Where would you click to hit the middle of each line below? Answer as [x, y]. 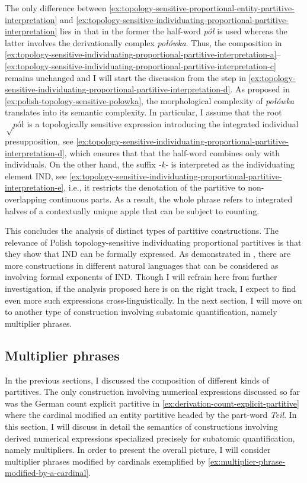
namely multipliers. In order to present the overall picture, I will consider [138, 450]
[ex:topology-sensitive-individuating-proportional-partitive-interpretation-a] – [143, 54]
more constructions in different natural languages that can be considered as [142, 265]
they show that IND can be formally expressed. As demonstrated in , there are [148, 254]
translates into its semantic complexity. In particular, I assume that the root [143, 112]
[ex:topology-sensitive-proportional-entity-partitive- [202, 8]
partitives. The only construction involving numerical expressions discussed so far [152, 392]
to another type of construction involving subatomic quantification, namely [141, 312]
